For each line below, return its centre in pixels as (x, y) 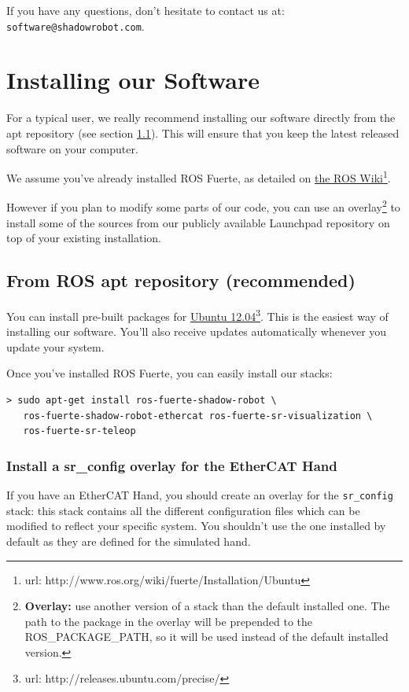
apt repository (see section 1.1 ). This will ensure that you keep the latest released (203, 133)
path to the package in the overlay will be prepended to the (169, 621)
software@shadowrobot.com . (76, 26)
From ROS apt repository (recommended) (181, 280)
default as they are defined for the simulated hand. (129, 541)
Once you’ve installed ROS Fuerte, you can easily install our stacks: (169, 373)
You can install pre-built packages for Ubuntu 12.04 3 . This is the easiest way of (197, 315)
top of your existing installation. (84, 238)
